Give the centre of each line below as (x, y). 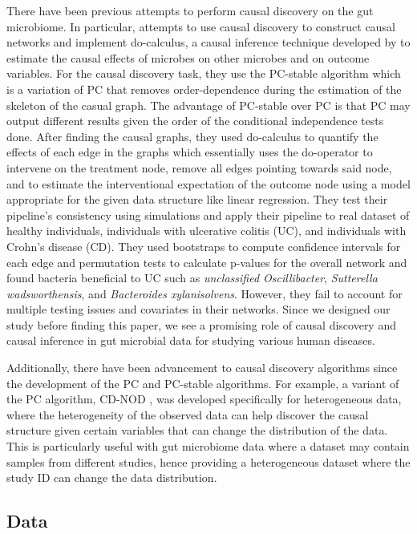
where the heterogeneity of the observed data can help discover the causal (188, 414)
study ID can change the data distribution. (112, 477)
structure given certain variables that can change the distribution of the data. (197, 430)
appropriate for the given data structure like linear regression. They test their (197, 199)
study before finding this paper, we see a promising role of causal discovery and (201, 324)
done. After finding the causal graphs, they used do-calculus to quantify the (192, 136)
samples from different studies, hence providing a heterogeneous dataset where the (208, 461)
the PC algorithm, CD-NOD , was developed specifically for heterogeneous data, (204, 399)
